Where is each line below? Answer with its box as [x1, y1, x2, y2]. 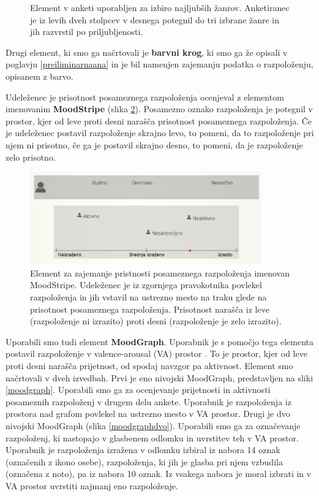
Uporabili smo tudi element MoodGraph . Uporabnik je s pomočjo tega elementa [6, 335, 313, 348]
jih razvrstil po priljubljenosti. [30, 25, 143, 38]
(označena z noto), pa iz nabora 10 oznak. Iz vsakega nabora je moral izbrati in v [6, 467, 312, 480]
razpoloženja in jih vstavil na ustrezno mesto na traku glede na [30, 291, 267, 303]
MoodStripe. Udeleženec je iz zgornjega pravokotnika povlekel [30, 278, 262, 291]
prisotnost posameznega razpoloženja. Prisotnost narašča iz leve [30, 302, 269, 315]
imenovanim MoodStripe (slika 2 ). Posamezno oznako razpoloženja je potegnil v [6, 102, 313, 115]
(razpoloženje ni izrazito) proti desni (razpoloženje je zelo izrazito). [30, 315, 282, 327]
